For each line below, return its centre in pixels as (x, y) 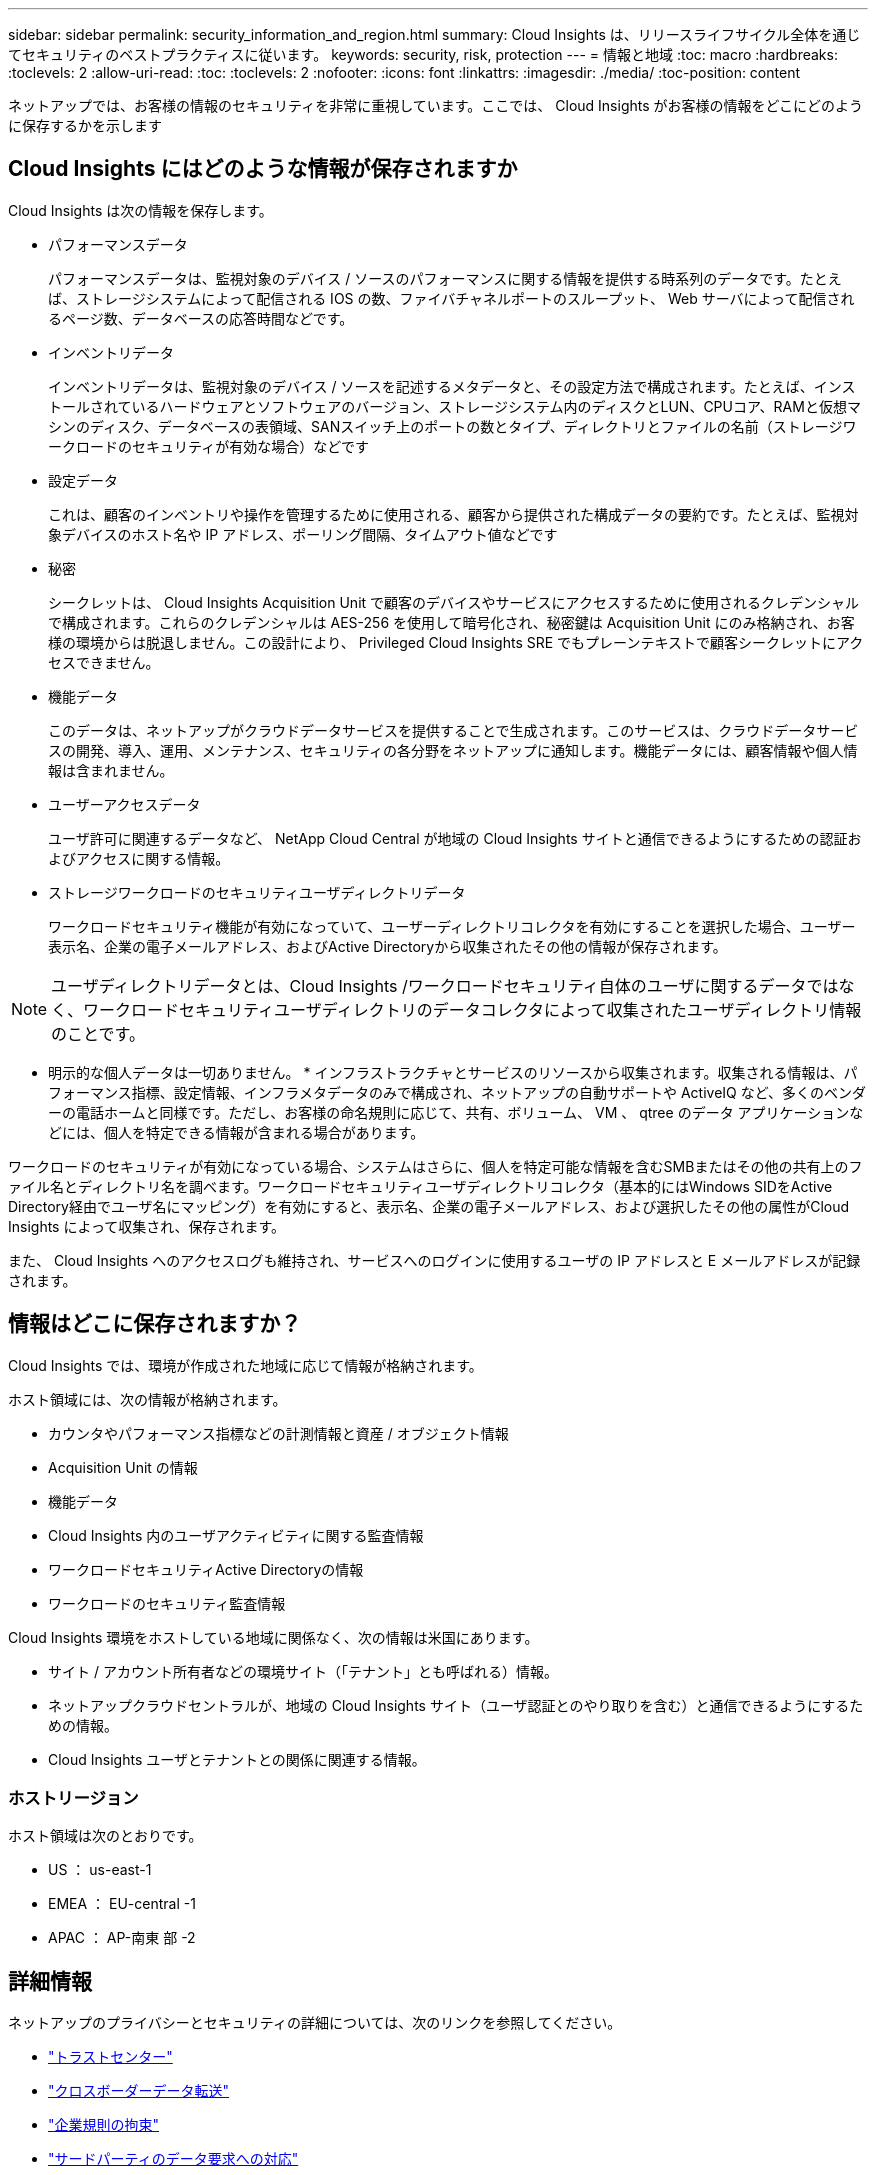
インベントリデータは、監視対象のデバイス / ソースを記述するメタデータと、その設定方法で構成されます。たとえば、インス (452, 386)
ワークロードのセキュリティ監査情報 (167, 1603)
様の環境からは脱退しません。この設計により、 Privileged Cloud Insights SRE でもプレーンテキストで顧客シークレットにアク (456, 642)
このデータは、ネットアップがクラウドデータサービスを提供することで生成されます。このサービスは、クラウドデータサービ (453, 730)
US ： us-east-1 (100, 1870)
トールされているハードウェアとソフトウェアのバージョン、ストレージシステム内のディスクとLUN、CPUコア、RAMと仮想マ (454, 406)
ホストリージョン (73, 1798)
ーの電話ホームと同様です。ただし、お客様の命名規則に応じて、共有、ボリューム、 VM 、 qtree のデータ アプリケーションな (456, 1112)
